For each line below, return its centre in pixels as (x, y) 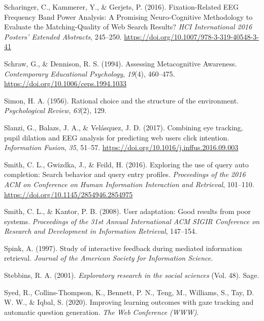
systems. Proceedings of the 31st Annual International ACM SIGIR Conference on (132, 221)
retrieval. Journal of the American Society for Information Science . (109, 258)
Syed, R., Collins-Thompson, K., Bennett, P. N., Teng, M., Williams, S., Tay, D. (129, 292)
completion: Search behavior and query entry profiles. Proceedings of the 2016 (125, 174)
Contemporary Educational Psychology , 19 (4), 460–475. (90, 73)
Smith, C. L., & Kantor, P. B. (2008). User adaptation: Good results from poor (128, 211)
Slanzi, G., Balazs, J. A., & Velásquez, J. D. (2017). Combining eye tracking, (124, 127)
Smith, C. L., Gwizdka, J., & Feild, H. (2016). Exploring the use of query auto (126, 164)
